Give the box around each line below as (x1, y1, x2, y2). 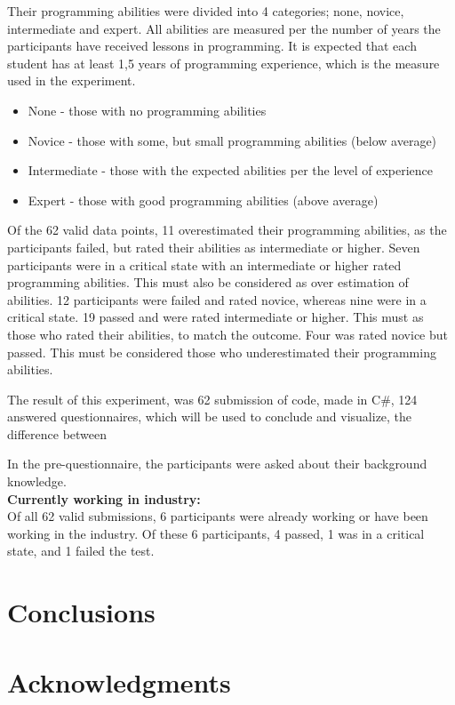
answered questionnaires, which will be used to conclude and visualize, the (7, 407, 412, 426)
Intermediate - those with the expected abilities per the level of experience (28, 161, 434, 180)
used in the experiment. (7, 71, 136, 90)
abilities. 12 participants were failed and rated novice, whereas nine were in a (7, 290, 427, 308)
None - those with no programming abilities (28, 100, 267, 119)
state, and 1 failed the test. (7, 541, 155, 560)
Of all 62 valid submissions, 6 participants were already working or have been (7, 507, 428, 525)
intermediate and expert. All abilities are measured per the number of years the (7, 19, 441, 37)
